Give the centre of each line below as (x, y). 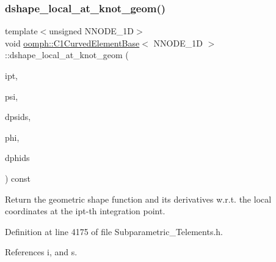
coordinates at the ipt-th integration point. (85, 211)
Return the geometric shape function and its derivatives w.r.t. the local (138, 199)
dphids (17, 158)
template (21, 31)
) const (18, 178)
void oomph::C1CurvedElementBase (72, 43)
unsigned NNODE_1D (92, 31)
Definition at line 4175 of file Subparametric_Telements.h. (114, 231)
